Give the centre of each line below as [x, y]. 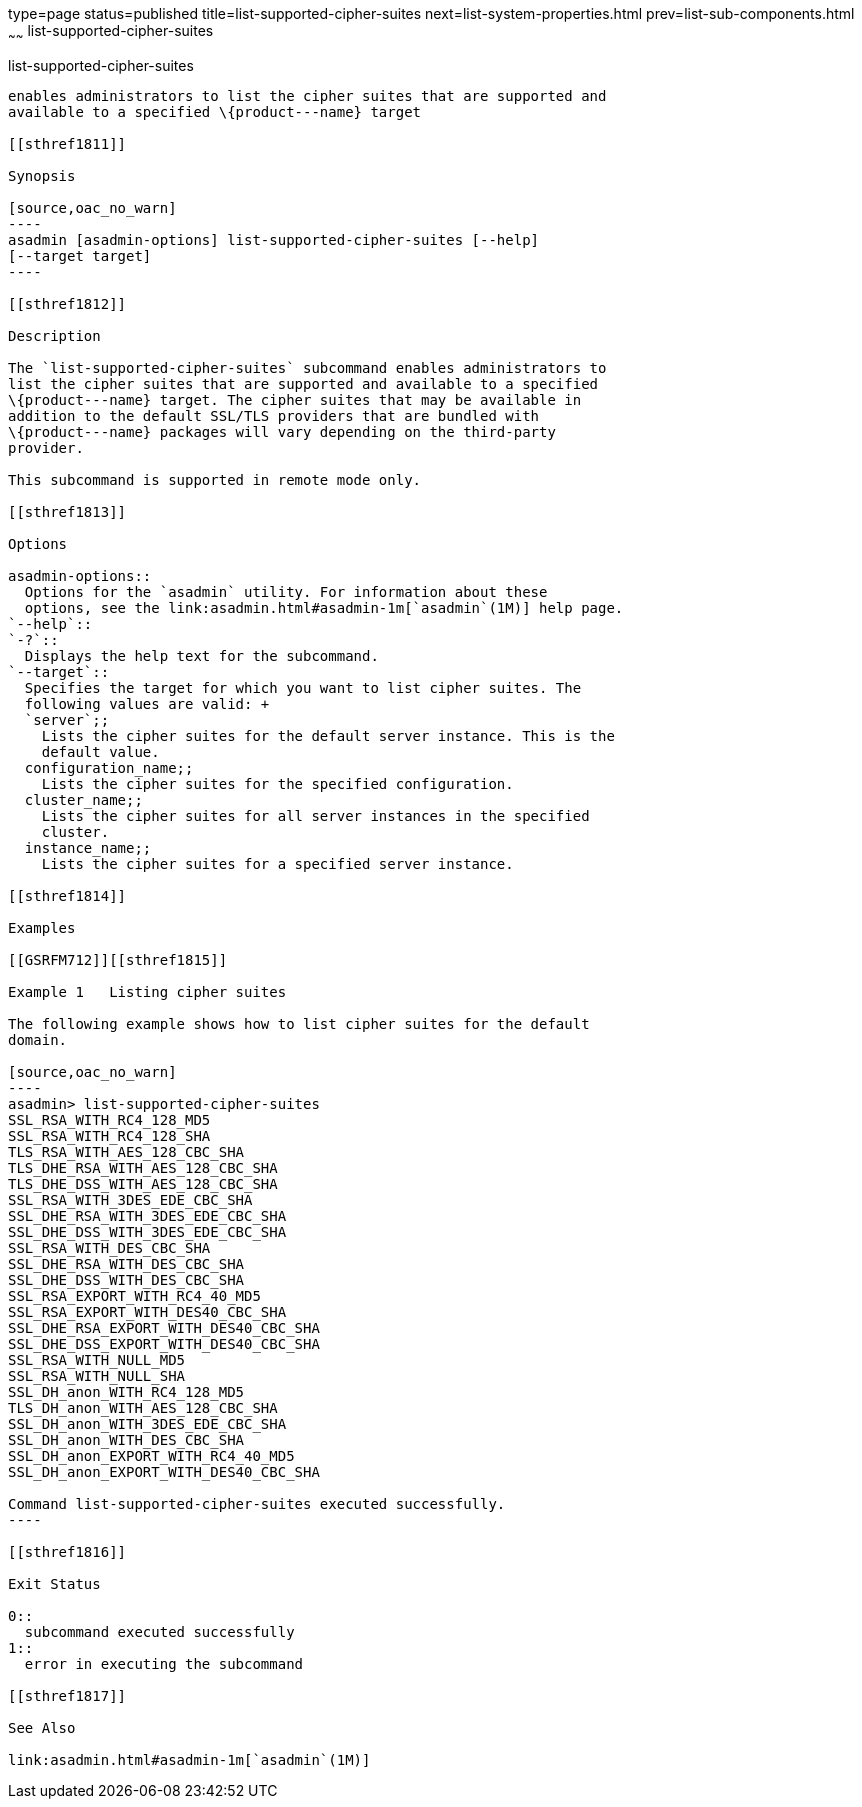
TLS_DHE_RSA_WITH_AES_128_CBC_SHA [143, 1167]
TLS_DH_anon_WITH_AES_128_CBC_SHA [143, 1407]
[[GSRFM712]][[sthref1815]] [118, 959]
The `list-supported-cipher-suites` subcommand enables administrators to [307, 367]
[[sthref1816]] [67, 1551]
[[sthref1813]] [67, 511]
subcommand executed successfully [159, 1631]
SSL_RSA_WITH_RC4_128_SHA [109, 1135]
